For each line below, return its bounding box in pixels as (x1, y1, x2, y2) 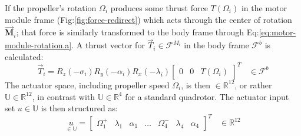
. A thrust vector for (71, 39, 145, 51)
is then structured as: (41, 102, 118, 114)
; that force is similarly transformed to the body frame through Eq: (16, 26, 259, 38)
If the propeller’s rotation (5, 2, 97, 14)
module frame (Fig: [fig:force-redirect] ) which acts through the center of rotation (5, 13, 292, 25)
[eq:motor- (259, 26, 296, 38)
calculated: (5, 50, 44, 62)
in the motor (241, 2, 287, 14)
